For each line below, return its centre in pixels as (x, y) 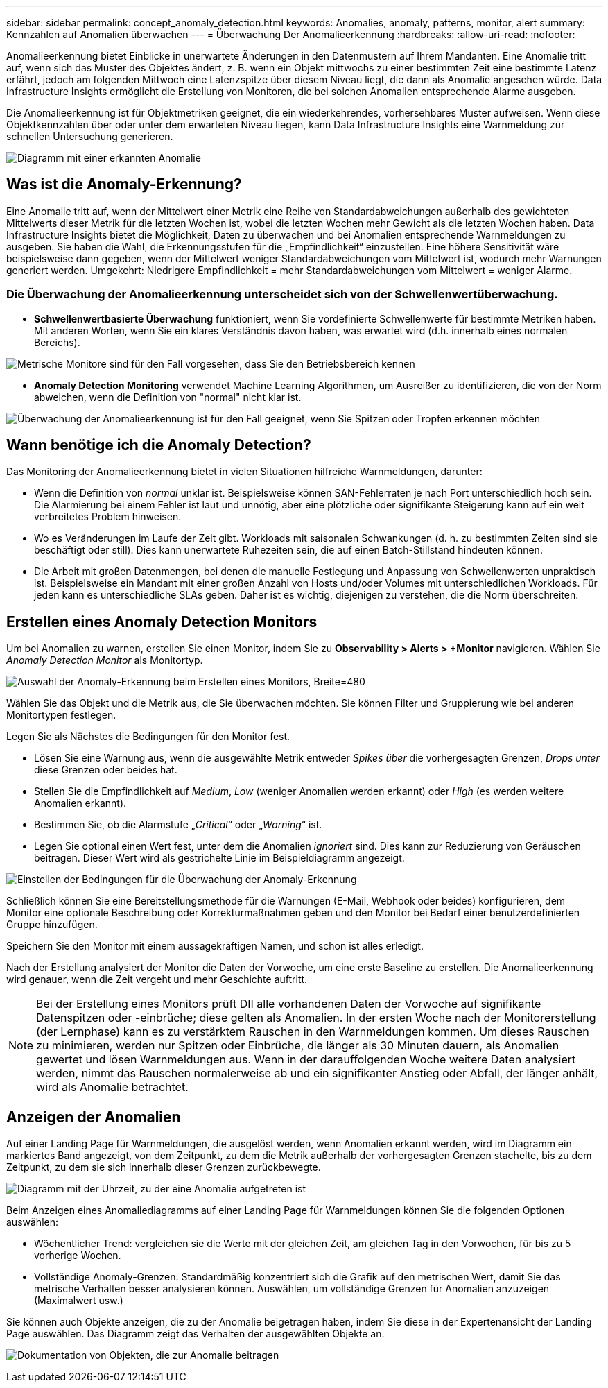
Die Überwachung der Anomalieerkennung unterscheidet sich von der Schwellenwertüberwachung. (282, 294)
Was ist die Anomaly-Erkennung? (124, 185)
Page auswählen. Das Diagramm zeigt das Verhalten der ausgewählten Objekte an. (196, 1334)
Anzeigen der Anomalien (94, 1117)
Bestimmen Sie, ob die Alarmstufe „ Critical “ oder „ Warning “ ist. (178, 825)
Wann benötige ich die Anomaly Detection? (159, 445)
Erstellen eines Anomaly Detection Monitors (162, 622)
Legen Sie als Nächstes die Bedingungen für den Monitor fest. (148, 737)
